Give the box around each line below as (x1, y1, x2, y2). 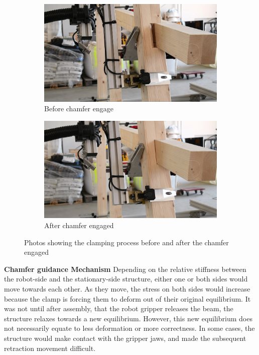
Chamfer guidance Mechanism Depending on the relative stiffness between (4, 263, 246, 274)
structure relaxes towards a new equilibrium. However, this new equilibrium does (4, 313, 252, 323)
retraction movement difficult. (4, 342, 96, 353)
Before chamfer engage (44, 103, 113, 114)
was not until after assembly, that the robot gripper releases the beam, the (4, 303, 233, 314)
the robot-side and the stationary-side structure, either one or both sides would (4, 273, 248, 284)
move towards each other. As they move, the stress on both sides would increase (4, 283, 250, 294)
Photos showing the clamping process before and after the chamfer (24, 237, 229, 247)
